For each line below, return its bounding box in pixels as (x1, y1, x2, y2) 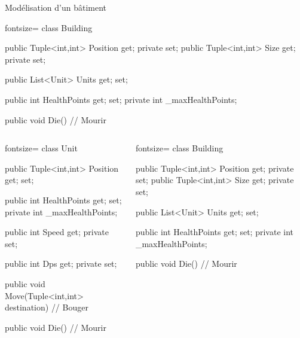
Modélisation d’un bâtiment (5, 1, 107, 13)
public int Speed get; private (5, 226, 109, 238)
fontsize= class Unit (5, 142, 78, 154)
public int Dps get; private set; (5, 257, 117, 270)
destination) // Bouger (5, 301, 88, 313)
